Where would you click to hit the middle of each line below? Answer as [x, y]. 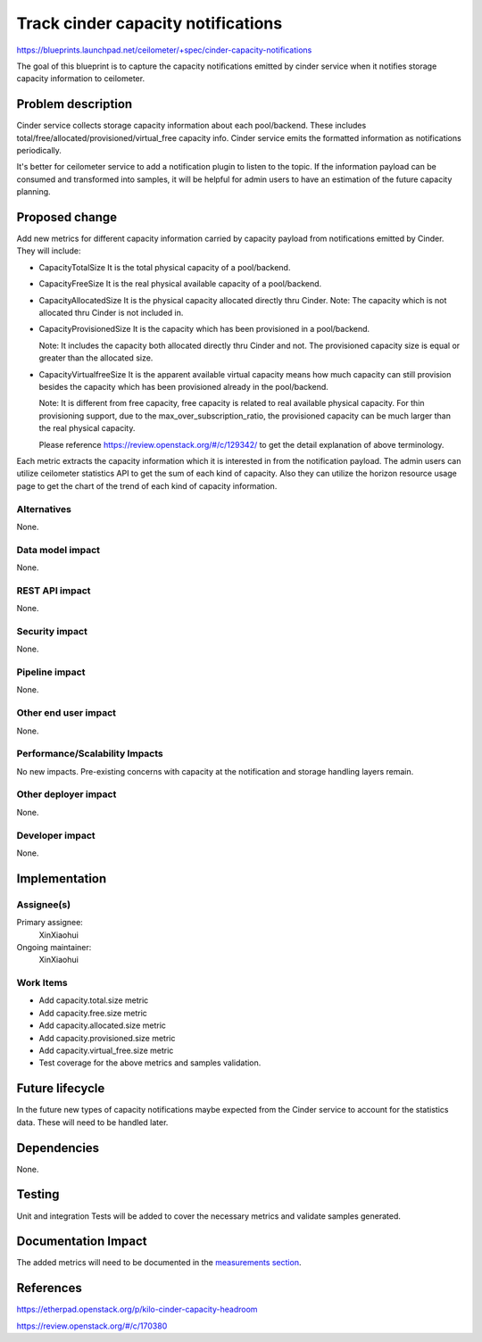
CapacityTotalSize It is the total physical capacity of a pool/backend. [165, 267]
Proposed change [67, 217]
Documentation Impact [82, 1242]
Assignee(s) [44, 904]
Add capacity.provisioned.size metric [107, 1038]
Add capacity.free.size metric [93, 1013]
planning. [33, 192]
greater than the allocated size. [96, 358]
